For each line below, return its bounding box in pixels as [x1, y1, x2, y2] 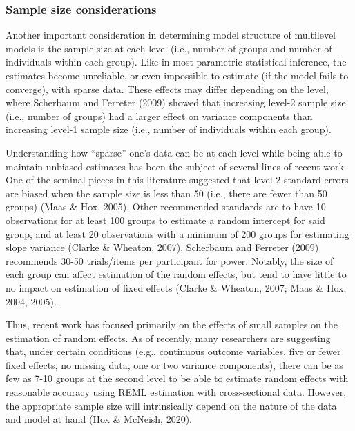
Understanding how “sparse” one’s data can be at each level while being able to [6, 145, 343, 159]
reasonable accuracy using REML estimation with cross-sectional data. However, [6, 385, 347, 399]
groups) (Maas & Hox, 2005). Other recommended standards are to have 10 [6, 199, 326, 214]
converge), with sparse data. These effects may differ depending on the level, [6, 81, 329, 96]
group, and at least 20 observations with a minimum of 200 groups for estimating [6, 226, 349, 241]
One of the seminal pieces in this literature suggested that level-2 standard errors [6, 172, 349, 187]
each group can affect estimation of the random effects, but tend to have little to [6, 267, 347, 281]
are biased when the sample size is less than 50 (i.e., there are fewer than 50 [6, 186, 327, 200]
